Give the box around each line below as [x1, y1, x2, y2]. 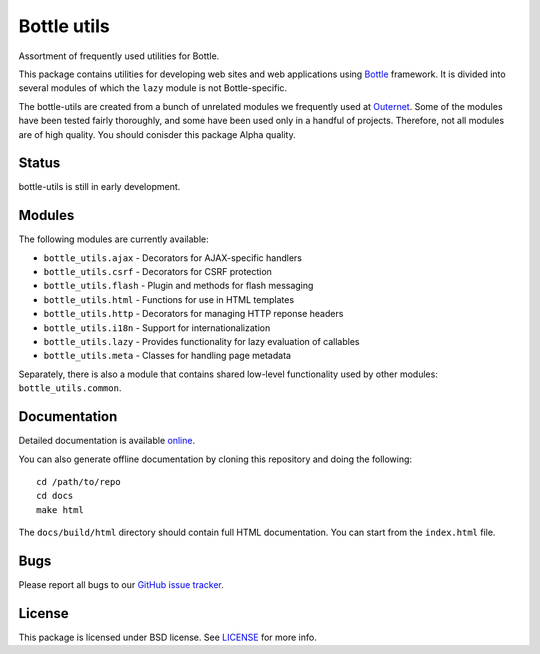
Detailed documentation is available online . [18, 435, 195, 447]
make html [36, 504, 84, 515]
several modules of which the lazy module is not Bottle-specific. [18, 82, 288, 94]
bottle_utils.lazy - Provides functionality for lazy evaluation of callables [43, 336, 360, 348]
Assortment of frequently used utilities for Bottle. [18, 50, 220, 62]
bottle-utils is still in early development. [18, 181, 181, 193]
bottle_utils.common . [18, 382, 122, 394]
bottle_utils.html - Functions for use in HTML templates [43, 293, 295, 305]
